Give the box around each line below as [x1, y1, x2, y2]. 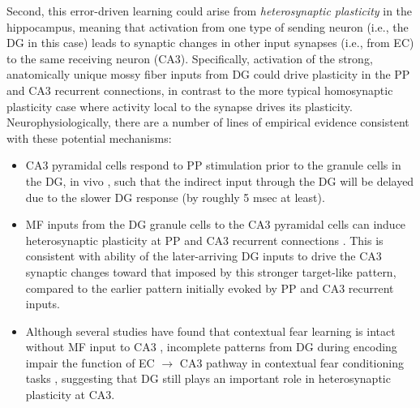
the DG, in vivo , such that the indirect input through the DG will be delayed [25, 172, 414, 189]
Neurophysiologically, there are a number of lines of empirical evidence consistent [6, 114, 409, 131]
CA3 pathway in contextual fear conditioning [179, 354, 404, 371]
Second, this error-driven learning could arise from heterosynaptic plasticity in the [6, 2, 413, 19]
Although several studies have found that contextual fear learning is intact [25, 322, 396, 339]
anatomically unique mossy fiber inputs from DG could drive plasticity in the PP [6, 66, 410, 83]
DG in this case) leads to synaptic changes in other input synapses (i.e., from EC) [6, 34, 414, 51]
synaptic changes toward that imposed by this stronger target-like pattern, [25, 263, 396, 280]
